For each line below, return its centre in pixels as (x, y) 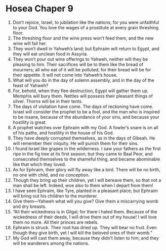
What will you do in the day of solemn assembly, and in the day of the (83, 80)
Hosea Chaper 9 (40, 9)
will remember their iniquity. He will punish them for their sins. (76, 143)
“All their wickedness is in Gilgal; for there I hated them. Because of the (85, 211)
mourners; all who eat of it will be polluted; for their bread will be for (82, 69)
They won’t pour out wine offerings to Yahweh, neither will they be (80, 59)
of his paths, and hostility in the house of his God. (63, 133)
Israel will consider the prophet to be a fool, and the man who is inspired (86, 111)
